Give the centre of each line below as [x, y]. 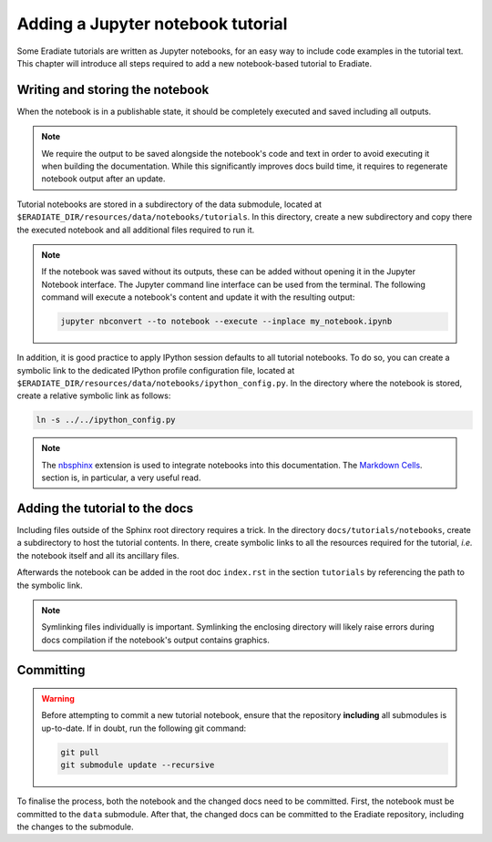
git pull [80, 752]
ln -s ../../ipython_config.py [106, 420]
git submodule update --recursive [138, 765]
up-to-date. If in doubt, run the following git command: [144, 728]
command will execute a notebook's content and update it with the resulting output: [198, 297]
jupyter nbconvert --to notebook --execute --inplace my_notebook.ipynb [226, 322]
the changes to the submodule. [75, 827]
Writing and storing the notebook [113, 90]
